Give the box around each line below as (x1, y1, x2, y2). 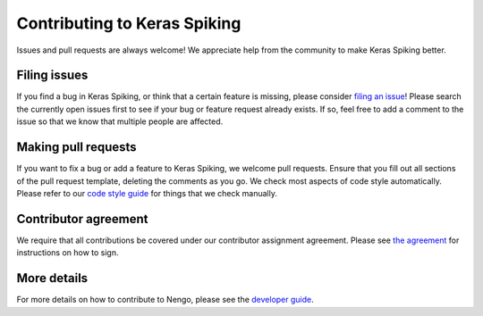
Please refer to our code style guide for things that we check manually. (16, 187, 277, 198)
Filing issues (16, 68, 89, 83)
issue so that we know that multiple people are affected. (16, 116, 224, 127)
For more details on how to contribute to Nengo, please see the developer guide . (16, 295, 315, 305)
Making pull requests (16, 139, 138, 155)
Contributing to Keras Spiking (16, 13, 241, 33)
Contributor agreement (16, 211, 148, 227)
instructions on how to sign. (16, 247, 120, 258)
